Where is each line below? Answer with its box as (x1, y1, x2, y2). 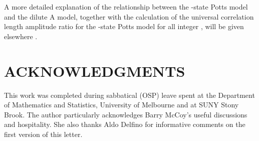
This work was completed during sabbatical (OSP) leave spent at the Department (4, 89, 255, 100)
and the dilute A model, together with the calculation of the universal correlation (4, 11, 254, 22)
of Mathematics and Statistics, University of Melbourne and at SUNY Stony (4, 99, 239, 110)
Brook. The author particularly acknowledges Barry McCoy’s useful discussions (4, 109, 247, 119)
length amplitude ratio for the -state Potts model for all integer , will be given (4, 21, 244, 32)
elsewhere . (4, 31, 38, 41)
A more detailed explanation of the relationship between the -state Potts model (4, 2, 248, 12)
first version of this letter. (4, 128, 83, 139)
